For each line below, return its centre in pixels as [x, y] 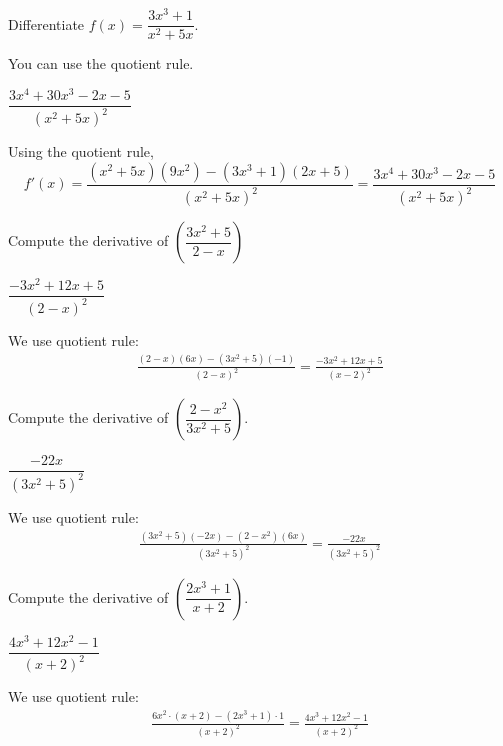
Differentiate [46, 23]
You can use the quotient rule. [101, 63]
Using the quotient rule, [81, 151]
